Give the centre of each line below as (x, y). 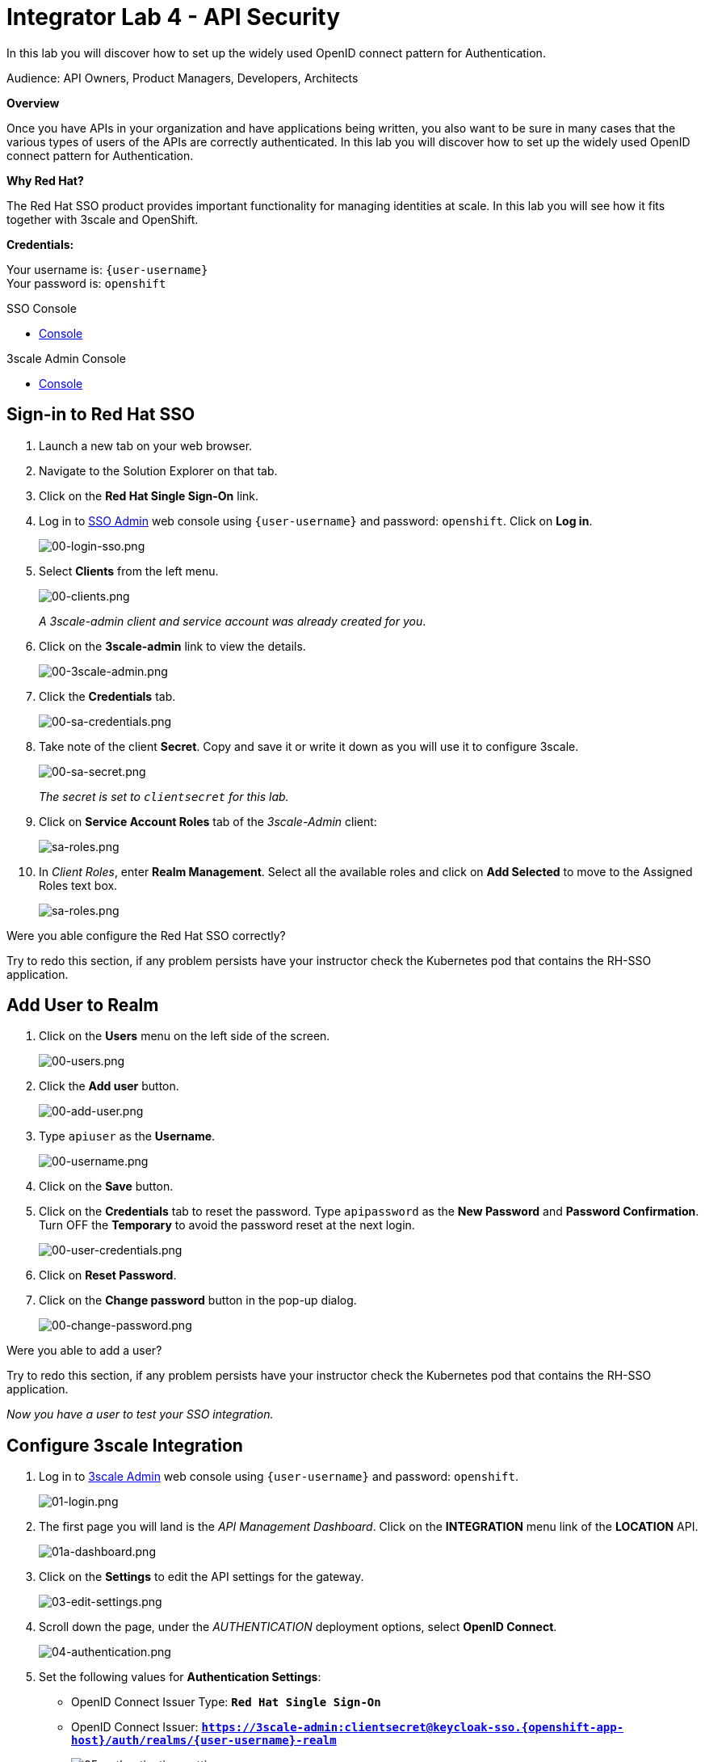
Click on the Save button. (106, 1187)
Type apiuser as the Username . (127, 1136)
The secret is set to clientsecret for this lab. (164, 796)
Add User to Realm (83, 1005)
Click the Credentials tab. (107, 696)
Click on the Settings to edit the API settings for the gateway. (201, 1577)
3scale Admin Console (66, 358)
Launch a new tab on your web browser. (146, 445)
